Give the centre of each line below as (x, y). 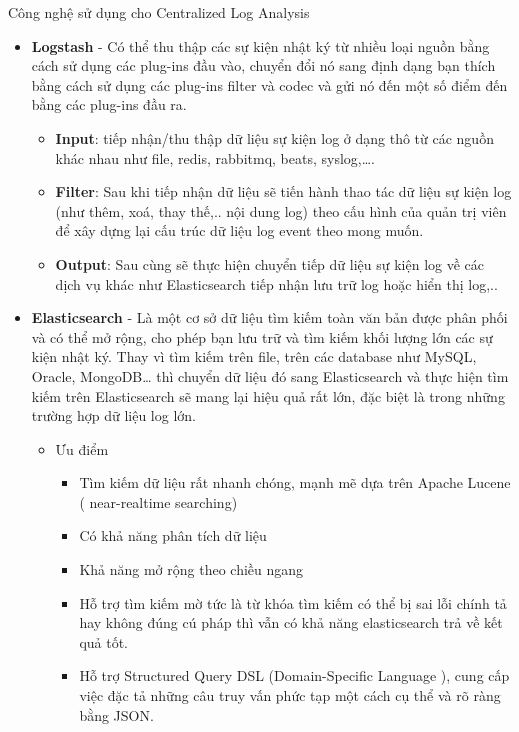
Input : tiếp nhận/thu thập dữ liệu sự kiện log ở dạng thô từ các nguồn (274, 137)
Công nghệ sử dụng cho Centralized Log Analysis (159, 12)
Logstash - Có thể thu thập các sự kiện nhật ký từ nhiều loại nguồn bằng (260, 45)
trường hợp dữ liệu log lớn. (113, 415)
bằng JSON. (116, 714)
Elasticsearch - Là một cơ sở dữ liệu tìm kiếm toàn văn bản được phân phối (269, 317)
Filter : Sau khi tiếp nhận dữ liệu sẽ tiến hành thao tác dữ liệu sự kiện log (283, 191)
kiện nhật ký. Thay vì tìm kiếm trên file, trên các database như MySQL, (254, 356)
